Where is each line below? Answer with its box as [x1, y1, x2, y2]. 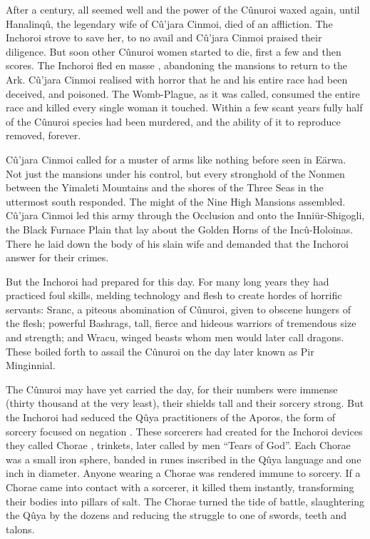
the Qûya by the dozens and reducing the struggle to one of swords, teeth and [6, 508, 346, 523]
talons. [6, 521, 35, 536]
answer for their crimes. [6, 250, 109, 265]
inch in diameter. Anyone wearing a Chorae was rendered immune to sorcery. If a [6, 465, 361, 480]
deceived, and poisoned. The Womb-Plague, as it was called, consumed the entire [6, 86, 360, 101]
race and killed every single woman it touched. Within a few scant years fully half [6, 100, 363, 115]
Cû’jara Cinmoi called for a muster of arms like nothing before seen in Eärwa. [6, 151, 346, 166]
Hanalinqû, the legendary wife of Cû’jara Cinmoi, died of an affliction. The [6, 16, 333, 31]
